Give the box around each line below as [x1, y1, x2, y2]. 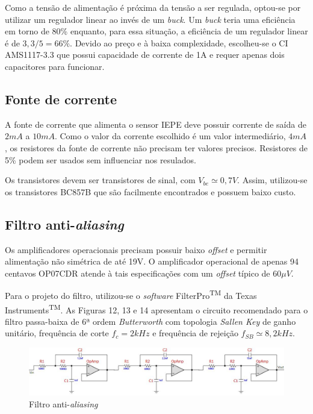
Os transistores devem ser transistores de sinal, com [5, 174, 196, 186]
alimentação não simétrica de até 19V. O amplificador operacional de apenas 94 [5, 255, 299, 268]
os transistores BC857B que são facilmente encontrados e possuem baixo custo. [5, 185, 296, 198]
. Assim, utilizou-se [237, 174, 308, 186]
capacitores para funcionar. [5, 60, 105, 72]
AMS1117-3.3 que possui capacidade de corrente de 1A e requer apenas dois [5, 48, 285, 61]
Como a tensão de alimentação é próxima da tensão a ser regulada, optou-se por [5, 1, 301, 13]
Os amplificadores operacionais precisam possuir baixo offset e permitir [5, 243, 267, 256]
